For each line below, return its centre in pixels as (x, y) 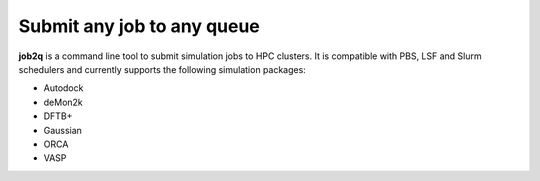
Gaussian (62, 130)
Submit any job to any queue (139, 26)
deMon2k (63, 102)
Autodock (63, 88)
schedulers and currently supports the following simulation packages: (162, 69)
